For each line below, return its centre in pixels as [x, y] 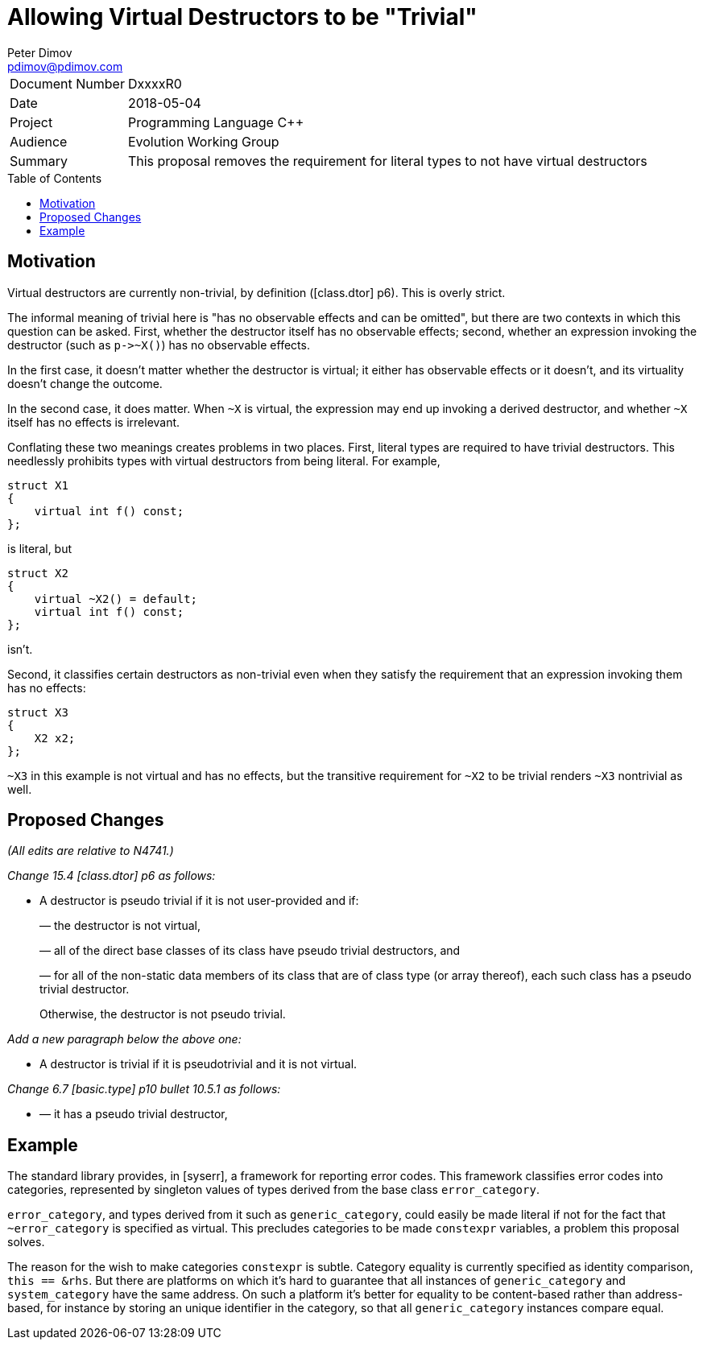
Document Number [67, 83]
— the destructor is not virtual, [120, 926]
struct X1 [38, 485]
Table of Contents [55, 178]
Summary [39, 161]
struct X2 [38, 573]
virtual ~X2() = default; [116, 599]
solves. [26, 1242]
